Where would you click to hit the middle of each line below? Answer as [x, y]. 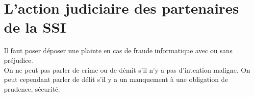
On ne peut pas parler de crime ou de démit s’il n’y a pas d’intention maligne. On [127, 69]
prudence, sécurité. [32, 88]
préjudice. [19, 60]
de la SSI [35, 27]
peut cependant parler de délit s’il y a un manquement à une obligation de [116, 79]
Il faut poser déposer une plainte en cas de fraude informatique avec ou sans [118, 50]
